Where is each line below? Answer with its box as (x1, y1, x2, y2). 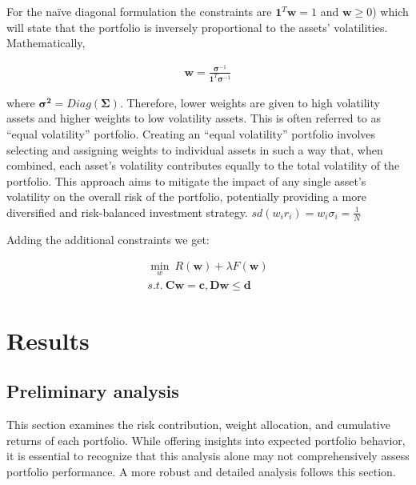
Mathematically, (6, 34, 86, 51)
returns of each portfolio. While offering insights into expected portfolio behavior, (6, 431, 406, 448)
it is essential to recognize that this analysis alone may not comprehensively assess (6, 447, 410, 464)
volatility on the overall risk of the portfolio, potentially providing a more (6, 188, 366, 205)
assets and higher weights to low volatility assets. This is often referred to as (6, 110, 381, 126)
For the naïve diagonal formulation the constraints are (6, 3, 272, 19)
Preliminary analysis (6, 379, 179, 403)
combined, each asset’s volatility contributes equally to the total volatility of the (6, 157, 400, 174)
